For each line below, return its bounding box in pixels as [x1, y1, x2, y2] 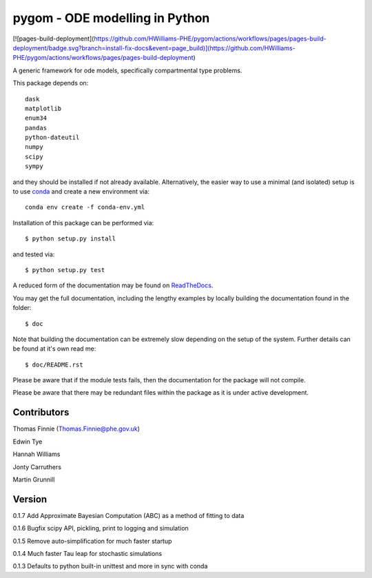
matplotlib [25, 104, 62, 112]
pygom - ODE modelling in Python [12, 10, 210, 25]
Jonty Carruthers [12, 462, 62, 471]
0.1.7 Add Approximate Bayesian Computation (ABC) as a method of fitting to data [12, 511, 245, 519]
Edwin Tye [12, 437, 43, 446]
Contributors [12, 406, 70, 418]
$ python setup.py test [25, 266, 105, 273]
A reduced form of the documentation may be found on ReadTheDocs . [12, 281, 214, 289]
